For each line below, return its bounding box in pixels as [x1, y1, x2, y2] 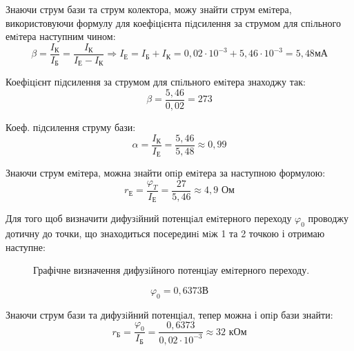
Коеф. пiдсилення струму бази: [6, 119, 136, 134]
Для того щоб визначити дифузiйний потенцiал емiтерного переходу [6, 211, 292, 225]
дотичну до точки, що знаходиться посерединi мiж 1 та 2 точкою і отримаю [6, 225, 325, 240]
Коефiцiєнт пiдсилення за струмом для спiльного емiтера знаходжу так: [6, 74, 306, 89]
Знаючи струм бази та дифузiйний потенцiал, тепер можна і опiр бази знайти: [6, 307, 333, 321]
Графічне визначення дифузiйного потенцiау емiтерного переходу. [33, 263, 310, 277]
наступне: [6, 239, 46, 254]
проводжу [308, 211, 349, 225]
